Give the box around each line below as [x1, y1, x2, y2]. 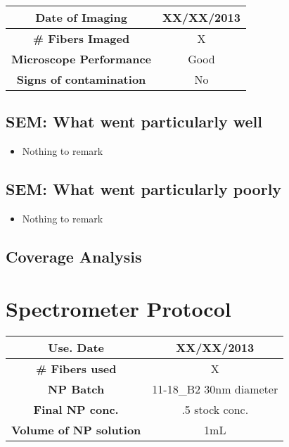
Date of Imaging [35, 9, 127, 25]
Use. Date [48, 339, 105, 355]
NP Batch [48, 380, 105, 397]
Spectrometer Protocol [6, 294, 231, 322]
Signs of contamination [16, 71, 146, 87]
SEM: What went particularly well [6, 111, 263, 132]
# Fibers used [35, 360, 117, 377]
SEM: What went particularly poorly [6, 178, 282, 200]
